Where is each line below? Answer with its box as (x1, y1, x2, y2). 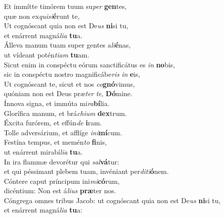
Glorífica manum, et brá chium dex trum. (4, 108, 127, 118)
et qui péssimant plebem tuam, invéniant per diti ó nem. (4, 166, 169, 176)
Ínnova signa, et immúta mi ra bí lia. (4, 98, 110, 108)
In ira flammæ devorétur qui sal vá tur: (4, 156, 119, 166)
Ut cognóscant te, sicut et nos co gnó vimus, (4, 78, 135, 89)
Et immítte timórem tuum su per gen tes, (4, 1, 127, 11)
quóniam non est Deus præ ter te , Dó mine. (4, 88, 133, 99)
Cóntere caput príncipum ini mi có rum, (4, 175, 120, 186)
